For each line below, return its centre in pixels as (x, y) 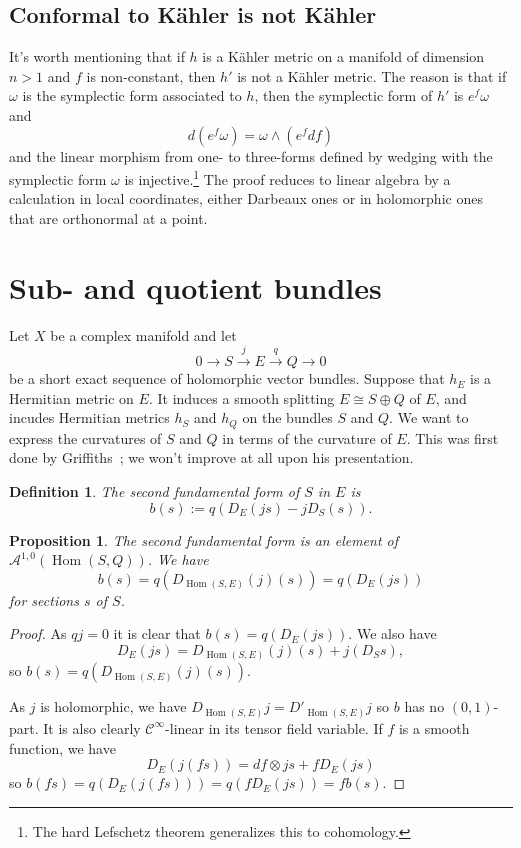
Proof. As (38, 633)
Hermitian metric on (71, 397)
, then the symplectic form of (343, 95)
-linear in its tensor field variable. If (274, 727)
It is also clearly (92, 727)
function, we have (62, 747)
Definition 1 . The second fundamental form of (154, 490)
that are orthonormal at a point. (108, 218)
